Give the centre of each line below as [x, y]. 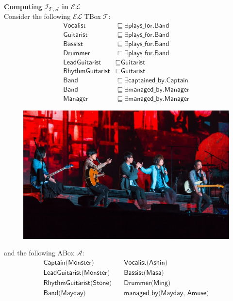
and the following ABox [39, 252]
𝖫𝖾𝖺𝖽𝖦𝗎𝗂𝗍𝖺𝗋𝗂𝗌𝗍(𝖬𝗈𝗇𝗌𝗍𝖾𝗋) [77, 273]
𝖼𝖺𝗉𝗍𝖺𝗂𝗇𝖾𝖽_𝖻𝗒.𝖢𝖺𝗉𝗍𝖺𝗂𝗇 [158, 81]
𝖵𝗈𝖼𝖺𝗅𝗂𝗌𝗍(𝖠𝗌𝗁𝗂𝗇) [146, 262]
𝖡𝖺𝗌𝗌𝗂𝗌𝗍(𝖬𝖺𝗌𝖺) [144, 273]
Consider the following [37, 16]
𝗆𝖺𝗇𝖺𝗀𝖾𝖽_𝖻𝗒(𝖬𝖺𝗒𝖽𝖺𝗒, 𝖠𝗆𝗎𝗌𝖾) [166, 293]
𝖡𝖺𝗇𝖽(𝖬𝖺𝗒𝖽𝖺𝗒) [65, 293]
